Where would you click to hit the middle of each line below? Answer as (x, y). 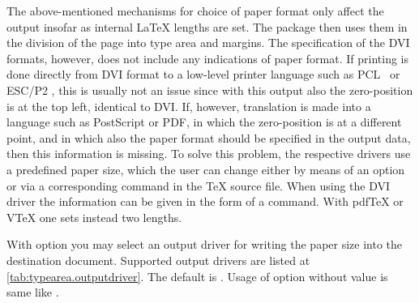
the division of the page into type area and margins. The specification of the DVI (208, 43)
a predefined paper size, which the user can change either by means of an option (206, 169)
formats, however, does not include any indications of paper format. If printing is (207, 58)
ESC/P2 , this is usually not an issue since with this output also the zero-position (210, 90)
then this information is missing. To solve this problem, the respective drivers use (209, 154)
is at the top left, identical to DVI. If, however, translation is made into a (189, 106)
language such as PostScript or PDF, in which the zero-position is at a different (204, 122)
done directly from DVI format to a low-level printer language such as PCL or (203, 74)
